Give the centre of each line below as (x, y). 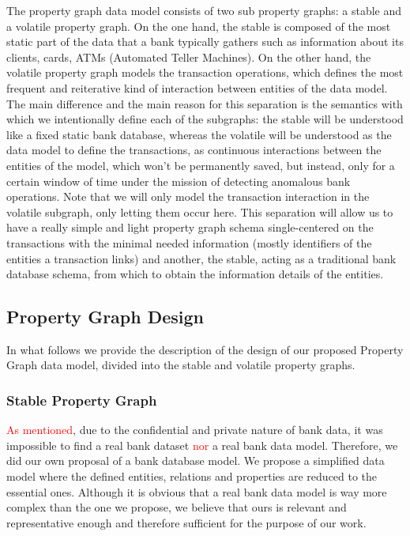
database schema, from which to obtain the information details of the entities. (195, 274)
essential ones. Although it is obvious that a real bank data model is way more (197, 491)
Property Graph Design (105, 317)
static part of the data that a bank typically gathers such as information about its (205, 42)
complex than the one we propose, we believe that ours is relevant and (177, 507)
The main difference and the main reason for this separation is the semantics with (205, 103)
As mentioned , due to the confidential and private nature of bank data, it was (195, 430)
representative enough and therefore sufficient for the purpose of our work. (186, 522)
